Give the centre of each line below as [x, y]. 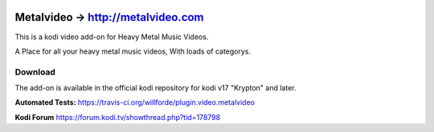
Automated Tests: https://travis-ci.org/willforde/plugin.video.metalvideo [135, 102]
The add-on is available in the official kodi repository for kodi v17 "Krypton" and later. [156, 88]
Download [35, 72]
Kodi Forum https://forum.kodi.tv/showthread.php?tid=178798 [118, 117]
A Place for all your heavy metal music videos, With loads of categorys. [133, 51]
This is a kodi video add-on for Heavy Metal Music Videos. [112, 37]
